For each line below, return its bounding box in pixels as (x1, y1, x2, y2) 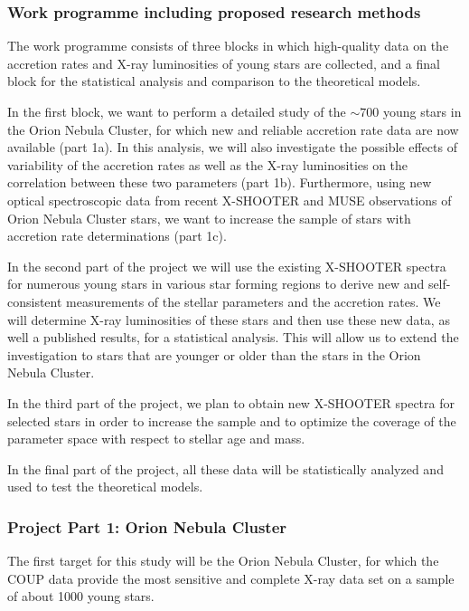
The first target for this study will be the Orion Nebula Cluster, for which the (7, 551, 439, 570)
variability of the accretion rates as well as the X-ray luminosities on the (7, 155, 408, 174)
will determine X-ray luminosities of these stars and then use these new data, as (7, 310, 450, 329)
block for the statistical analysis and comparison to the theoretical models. (7, 72, 421, 91)
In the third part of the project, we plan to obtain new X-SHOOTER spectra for (7, 393, 455, 412)
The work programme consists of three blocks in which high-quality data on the (7, 36, 449, 55)
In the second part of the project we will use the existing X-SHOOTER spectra (7, 256, 446, 275)
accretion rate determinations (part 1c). (7, 226, 227, 245)
